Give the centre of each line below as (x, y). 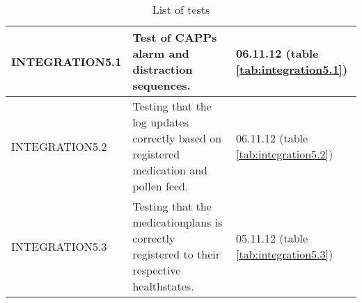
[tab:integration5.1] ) (292, 69)
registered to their (176, 254)
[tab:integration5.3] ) (285, 254)
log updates (160, 122)
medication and (170, 170)
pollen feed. (160, 186)
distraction (163, 69)
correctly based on (177, 138)
